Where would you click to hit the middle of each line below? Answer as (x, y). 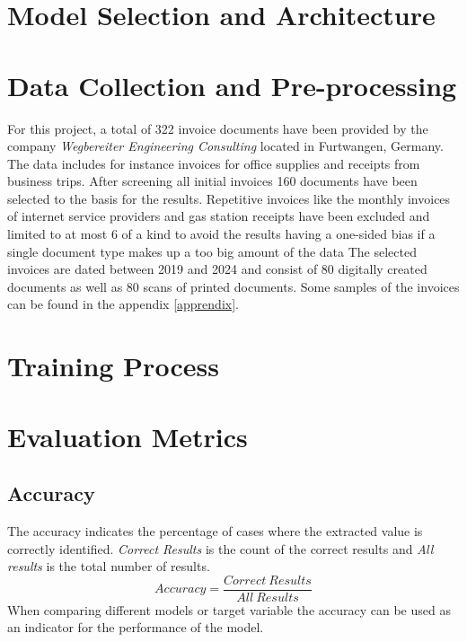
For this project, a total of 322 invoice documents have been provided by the (218, 128)
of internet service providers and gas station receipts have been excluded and (219, 216)
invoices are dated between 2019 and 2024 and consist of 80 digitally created (217, 269)
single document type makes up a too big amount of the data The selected (212, 251)
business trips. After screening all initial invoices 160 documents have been (212, 181)
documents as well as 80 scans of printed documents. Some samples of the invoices (233, 286)
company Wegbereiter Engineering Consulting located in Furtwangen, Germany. (225, 146)
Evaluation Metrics (128, 436)
